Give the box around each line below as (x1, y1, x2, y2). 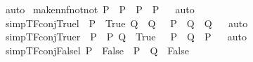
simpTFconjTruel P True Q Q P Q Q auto (5, 15, 248, 30)
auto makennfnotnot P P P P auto (5, 2, 195, 16)
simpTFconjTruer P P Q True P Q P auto (5, 29, 247, 44)
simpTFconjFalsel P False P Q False (5, 42, 189, 57)
